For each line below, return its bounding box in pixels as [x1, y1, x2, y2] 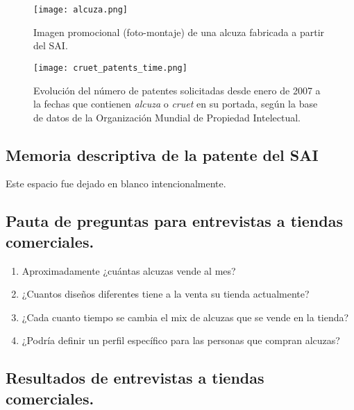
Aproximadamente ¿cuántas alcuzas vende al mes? [22, 263, 236, 277]
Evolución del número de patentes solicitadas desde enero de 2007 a [33, 83, 321, 97]
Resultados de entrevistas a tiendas [6, 367, 264, 388]
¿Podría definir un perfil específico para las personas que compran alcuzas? [22, 333, 340, 348]
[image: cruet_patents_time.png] [33, 62, 187, 73]
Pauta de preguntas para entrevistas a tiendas [6, 210, 343, 232]
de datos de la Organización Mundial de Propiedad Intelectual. [33, 110, 301, 124]
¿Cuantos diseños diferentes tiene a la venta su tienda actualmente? [22, 287, 310, 301]
